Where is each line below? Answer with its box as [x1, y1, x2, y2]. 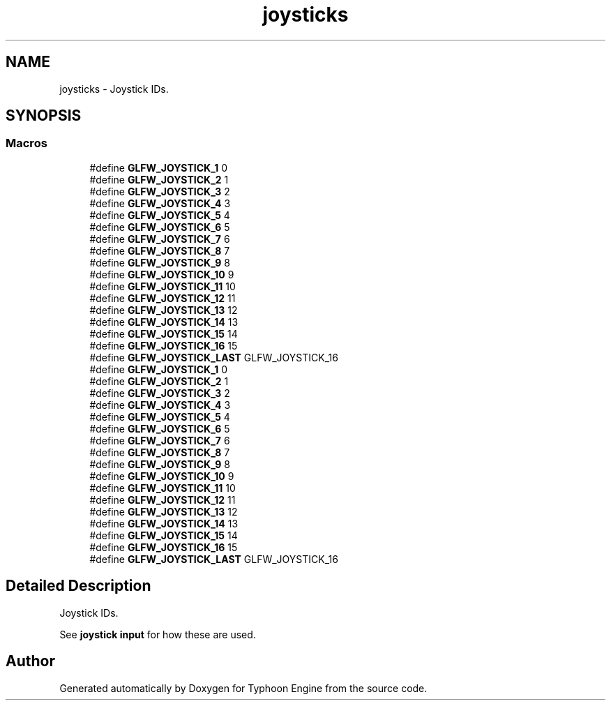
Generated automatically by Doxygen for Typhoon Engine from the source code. [59, 682, 428, 694]
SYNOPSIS [6, 107, 82, 125]
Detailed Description [6, 577, 151, 595]
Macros [6, 136, 47, 151]
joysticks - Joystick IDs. [59, 82, 169, 95]
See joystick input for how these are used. [59, 628, 256, 640]
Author [6, 652, 55, 670]
